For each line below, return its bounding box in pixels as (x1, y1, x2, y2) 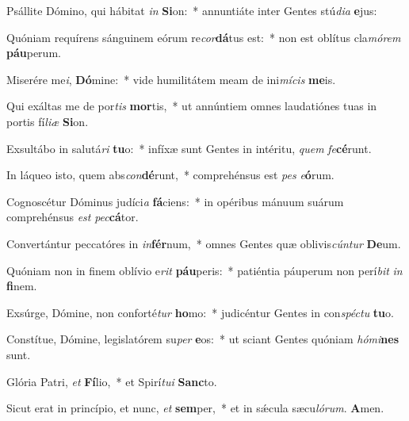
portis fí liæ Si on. (6, 113, 89, 129)
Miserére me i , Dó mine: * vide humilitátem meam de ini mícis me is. (6, 71, 336, 87)
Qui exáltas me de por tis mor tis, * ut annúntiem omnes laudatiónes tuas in (6, 98, 377, 114)
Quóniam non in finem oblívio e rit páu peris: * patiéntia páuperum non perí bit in (6, 262, 403, 278)
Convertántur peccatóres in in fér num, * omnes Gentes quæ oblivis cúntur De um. (6, 235, 401, 251)
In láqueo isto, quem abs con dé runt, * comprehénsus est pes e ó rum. (6, 166, 334, 183)
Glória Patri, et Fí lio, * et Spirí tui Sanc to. (6, 373, 217, 389)
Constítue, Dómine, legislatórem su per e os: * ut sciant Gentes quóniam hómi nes (6, 331, 399, 347)
